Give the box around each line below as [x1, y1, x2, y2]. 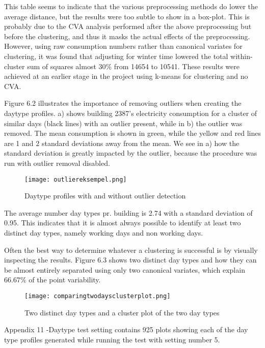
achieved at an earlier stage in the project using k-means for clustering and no [4, 71, 248, 81]
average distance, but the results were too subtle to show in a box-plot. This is [4, 11, 250, 21]
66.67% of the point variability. [4, 274, 101, 285]
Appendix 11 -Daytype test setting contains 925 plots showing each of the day [4, 324, 248, 335]
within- [230, 50, 253, 61]
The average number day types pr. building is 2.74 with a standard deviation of [4, 207, 253, 218]
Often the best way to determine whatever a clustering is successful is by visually [4, 244, 258, 255]
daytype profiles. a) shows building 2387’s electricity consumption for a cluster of [4, 107, 257, 118]
